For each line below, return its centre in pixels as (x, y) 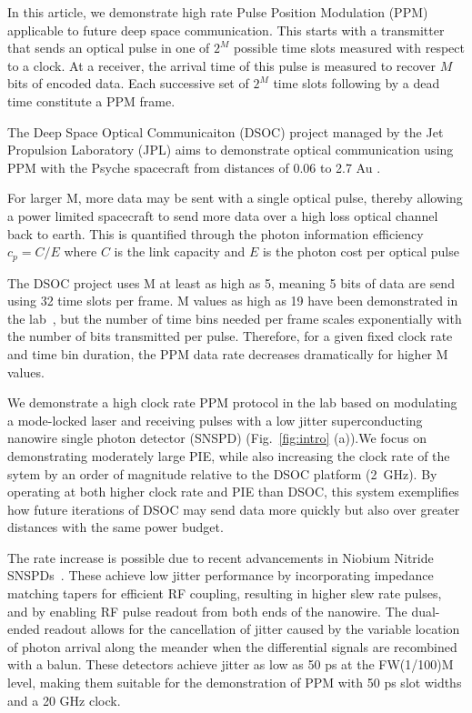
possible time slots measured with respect (349, 48)
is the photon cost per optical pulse (361, 251)
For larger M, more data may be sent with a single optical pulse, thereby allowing (235, 198)
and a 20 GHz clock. (64, 700)
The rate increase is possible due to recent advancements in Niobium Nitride (221, 557)
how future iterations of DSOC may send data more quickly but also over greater (234, 509)
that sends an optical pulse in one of (109, 48)
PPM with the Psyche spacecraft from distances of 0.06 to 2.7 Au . (194, 167)
